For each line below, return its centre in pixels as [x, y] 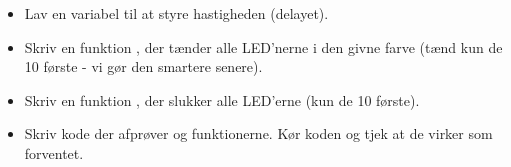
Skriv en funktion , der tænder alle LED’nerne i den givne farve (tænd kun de [263, 46]
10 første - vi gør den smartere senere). [143, 66]
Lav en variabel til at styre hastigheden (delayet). [176, 13]
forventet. [54, 152]
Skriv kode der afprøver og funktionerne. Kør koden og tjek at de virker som [258, 133]
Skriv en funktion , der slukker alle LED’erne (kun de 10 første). [222, 99]
